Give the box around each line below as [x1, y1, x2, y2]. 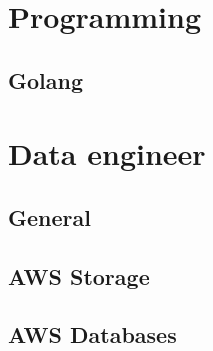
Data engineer [8, 133, 206, 174]
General [8, 201, 91, 232]
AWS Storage [8, 260, 150, 291]
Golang [8, 64, 83, 95]
